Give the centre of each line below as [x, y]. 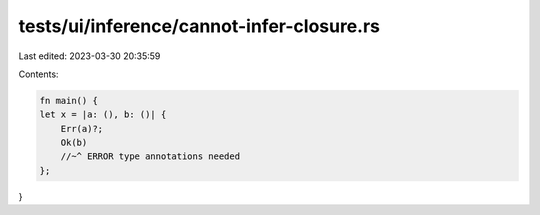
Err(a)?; [82, 128]
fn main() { [69, 100]
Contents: [38, 74]
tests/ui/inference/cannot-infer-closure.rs [199, 26]
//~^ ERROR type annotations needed [150, 156]
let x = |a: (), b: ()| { [103, 114]
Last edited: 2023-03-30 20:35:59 [89, 56]
